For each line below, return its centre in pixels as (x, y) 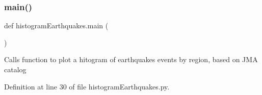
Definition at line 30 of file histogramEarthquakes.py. (87, 86)
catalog (15, 69)
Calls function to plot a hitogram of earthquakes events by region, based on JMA (131, 59)
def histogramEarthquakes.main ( (56, 26)
